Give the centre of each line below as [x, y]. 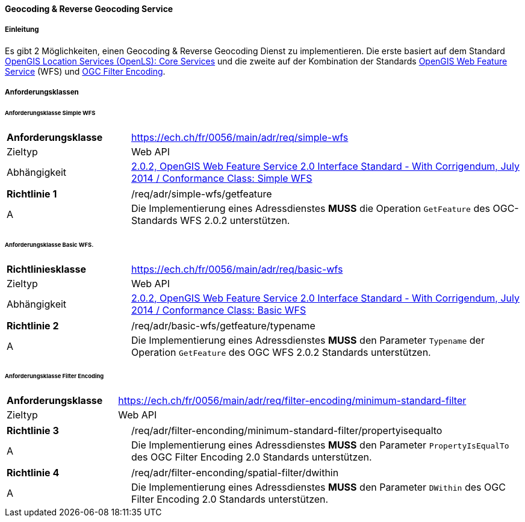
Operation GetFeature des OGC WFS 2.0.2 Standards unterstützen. [281, 352]
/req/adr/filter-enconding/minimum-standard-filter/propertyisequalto [287, 431]
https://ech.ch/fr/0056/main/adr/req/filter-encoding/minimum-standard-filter [292, 401]
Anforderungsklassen [42, 92]
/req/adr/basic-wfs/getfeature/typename [223, 325]
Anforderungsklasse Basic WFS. [49, 244]
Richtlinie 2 [33, 325]
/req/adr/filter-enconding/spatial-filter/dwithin [235, 473]
